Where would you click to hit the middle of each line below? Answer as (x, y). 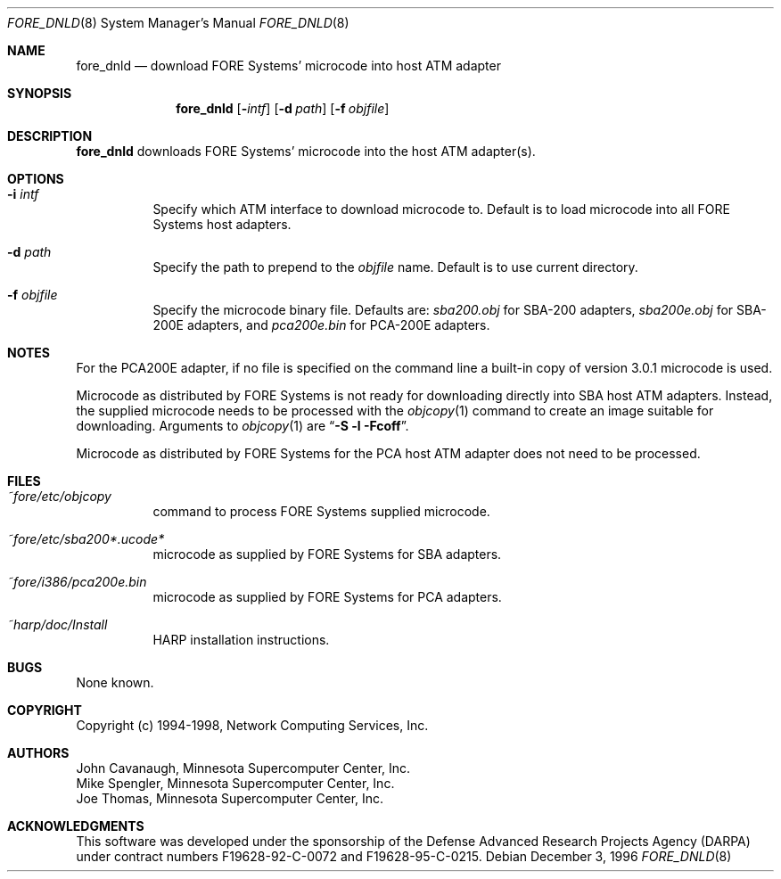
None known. (115, 682)
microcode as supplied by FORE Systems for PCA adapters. (327, 597)
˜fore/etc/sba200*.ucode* (86, 539)
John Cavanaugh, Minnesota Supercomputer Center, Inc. (243, 768)
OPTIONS (36, 179)
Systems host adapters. (222, 224)
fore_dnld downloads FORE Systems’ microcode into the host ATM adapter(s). (306, 151)
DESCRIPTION (50, 136)
